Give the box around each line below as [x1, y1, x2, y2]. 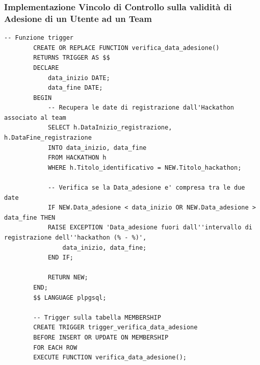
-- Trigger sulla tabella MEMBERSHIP [33, 314, 161, 321]
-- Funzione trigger [4, 34, 74, 42]
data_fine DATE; [47, 84, 103, 92]
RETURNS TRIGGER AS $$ [33, 54, 110, 62]
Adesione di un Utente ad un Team [4, 12, 152, 24]
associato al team [4, 114, 66, 121]
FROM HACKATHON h [47, 154, 107, 162]
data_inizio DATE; [47, 74, 110, 82]
